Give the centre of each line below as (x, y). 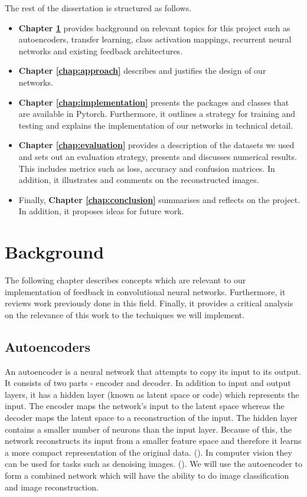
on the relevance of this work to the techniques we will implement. (125, 314)
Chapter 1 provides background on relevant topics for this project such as (154, 27)
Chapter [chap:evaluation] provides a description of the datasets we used (156, 145)
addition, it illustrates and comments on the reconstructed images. (139, 180)
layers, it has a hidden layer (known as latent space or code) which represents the (152, 394)
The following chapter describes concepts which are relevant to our (125, 280)
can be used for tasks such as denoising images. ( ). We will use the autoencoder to (153, 464)
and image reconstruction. (52, 487)
